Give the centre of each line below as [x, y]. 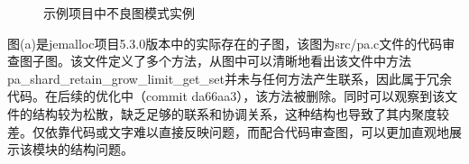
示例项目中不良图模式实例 [119, 13]
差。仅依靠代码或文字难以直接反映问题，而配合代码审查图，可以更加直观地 [228, 131]
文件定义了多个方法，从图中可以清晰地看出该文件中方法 [247, 61]
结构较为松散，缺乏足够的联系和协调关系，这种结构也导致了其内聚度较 [240, 113]
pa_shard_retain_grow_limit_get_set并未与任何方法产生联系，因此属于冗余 [230, 78]
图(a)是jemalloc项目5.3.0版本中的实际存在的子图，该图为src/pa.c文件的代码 [225, 43]
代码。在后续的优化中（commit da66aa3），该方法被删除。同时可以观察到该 [226, 96]
